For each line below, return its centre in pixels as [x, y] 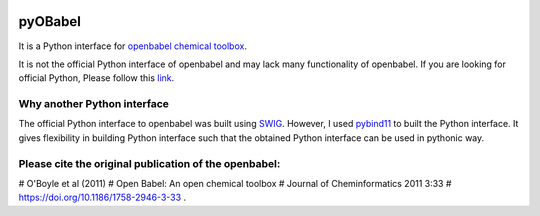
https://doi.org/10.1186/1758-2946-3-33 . [102, 197]
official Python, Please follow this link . [96, 78]
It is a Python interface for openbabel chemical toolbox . [132, 46]
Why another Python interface [94, 104]
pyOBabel [50, 21]
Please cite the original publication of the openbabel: [149, 163]
